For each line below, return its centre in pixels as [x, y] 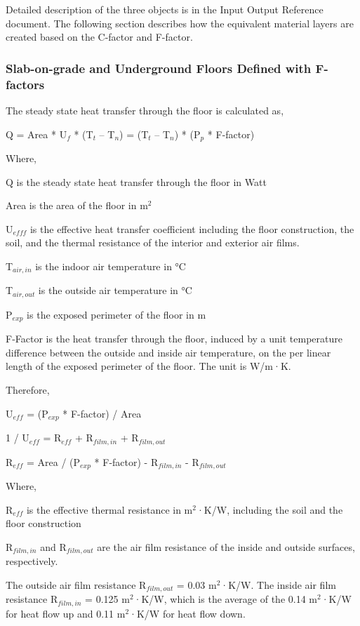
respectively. [32, 561]
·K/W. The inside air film [278, 584]
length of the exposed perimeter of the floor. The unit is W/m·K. [148, 366]
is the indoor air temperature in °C [111, 266]
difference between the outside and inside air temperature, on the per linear [168, 352]
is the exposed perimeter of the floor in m [116, 314]
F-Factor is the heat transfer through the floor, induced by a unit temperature [174, 339]
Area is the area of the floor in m [77, 205]
